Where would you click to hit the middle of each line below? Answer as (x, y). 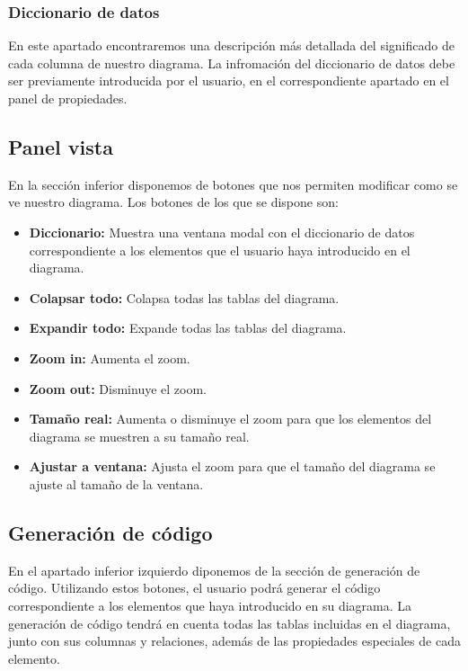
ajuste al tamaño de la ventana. (116, 483)
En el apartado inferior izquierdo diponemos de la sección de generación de (214, 570)
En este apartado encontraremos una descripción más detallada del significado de (231, 45)
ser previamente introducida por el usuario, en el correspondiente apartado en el (229, 81)
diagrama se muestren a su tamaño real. (139, 436)
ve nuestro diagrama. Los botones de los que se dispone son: (173, 202)
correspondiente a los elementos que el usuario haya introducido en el (220, 250)
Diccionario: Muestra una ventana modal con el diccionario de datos (222, 232)
